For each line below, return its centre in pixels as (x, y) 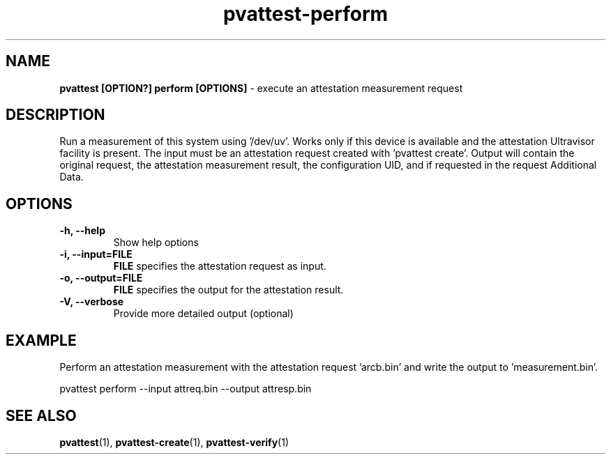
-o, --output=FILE (101, 278)
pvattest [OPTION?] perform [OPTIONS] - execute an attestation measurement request (261, 88)
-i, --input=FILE (96, 254)
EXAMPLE (41, 340)
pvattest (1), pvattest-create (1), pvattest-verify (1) (174, 442)
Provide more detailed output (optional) (203, 314)
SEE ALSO (41, 415)
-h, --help (82, 231)
